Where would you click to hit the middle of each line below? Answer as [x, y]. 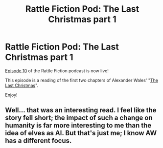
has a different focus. [38, 141]
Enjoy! [12, 95]
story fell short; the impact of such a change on [79, 118]
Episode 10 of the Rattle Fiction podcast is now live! [57, 71]
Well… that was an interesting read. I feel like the [81, 110]
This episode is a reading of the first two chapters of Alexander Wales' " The [81, 80]
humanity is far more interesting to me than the [78, 126]
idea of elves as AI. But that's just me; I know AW [81, 133]
